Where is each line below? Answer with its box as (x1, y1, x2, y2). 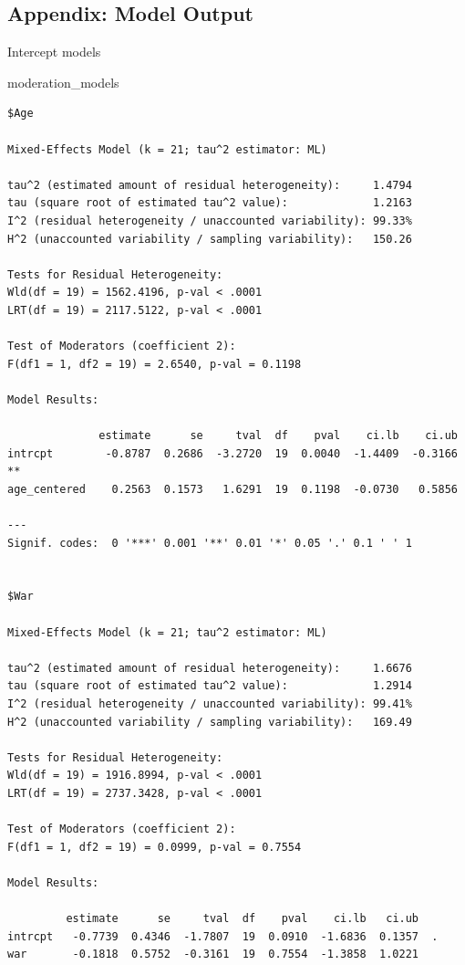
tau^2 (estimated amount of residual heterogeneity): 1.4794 (7, 178, 412, 192)
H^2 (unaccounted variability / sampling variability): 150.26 (7, 232, 412, 246)
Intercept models (7, 42, 101, 61)
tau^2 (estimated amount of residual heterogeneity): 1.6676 (7, 661, 412, 675)
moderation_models (7, 72, 119, 91)
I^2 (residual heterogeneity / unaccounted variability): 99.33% (7, 214, 412, 227)
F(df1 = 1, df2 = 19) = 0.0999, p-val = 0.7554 (7, 840, 302, 854)
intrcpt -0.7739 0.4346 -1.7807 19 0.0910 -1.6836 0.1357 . (7, 929, 439, 943)
